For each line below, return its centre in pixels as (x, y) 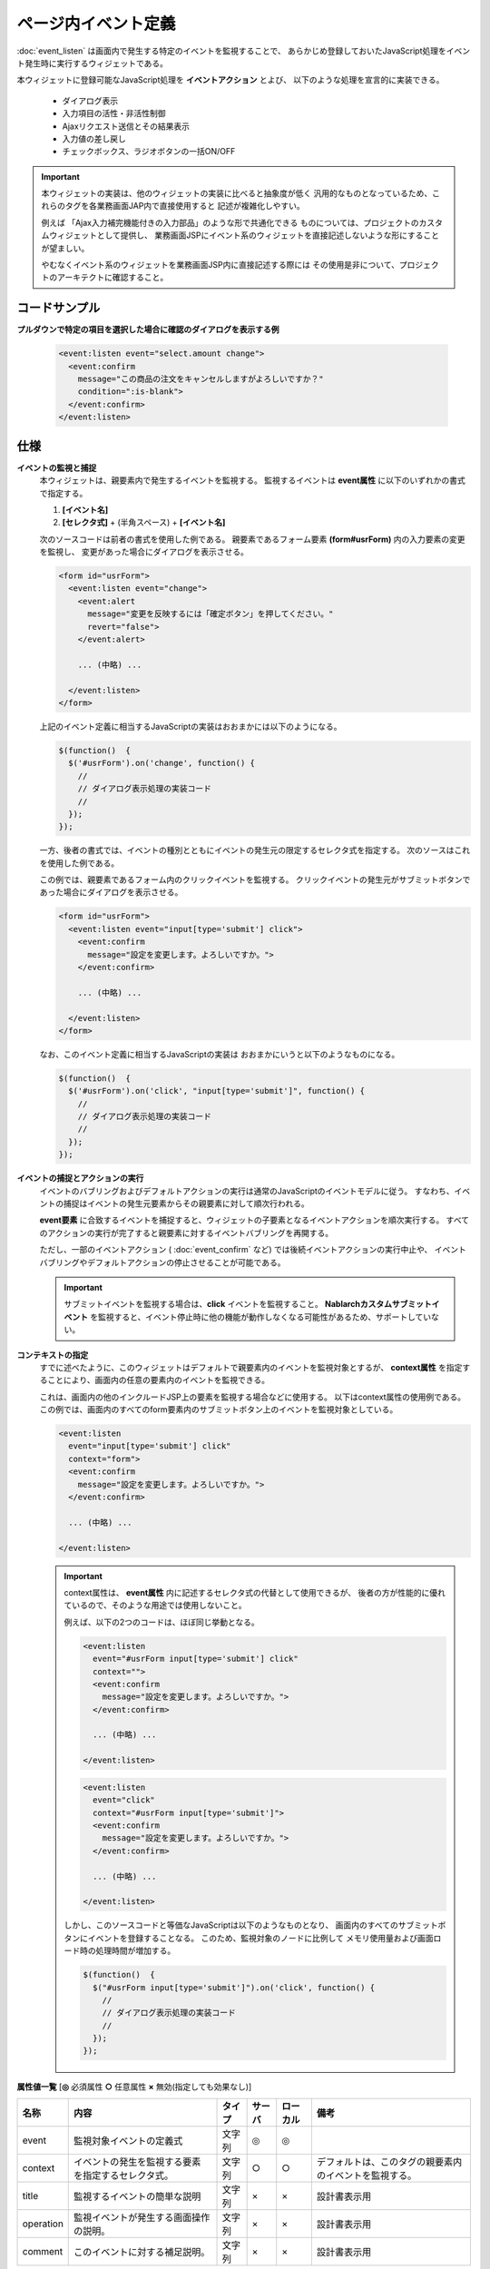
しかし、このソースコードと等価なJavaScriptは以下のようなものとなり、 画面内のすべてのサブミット (251, 1925)
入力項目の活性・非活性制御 (114, 113)
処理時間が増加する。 (136, 1950)
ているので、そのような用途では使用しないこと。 (155, 1606)
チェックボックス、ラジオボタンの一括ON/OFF (149, 152)
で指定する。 (64, 493)
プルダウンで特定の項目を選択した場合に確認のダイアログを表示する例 (148, 329)
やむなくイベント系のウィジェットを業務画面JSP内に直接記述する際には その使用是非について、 (220, 265)
